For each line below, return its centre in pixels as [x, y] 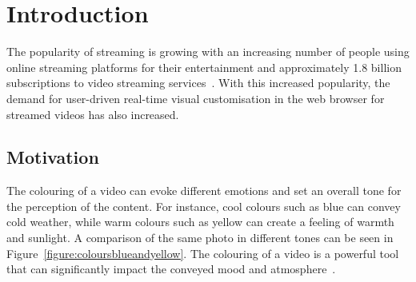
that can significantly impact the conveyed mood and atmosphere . [171, 269]
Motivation [53, 157]
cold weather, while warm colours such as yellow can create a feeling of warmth [200, 222]
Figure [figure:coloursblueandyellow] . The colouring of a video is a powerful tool [203, 253]
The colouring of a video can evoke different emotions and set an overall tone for [204, 191]
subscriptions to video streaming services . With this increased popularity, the [198, 83]
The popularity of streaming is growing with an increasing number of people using [208, 52]
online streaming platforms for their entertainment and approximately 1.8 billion [204, 67]
